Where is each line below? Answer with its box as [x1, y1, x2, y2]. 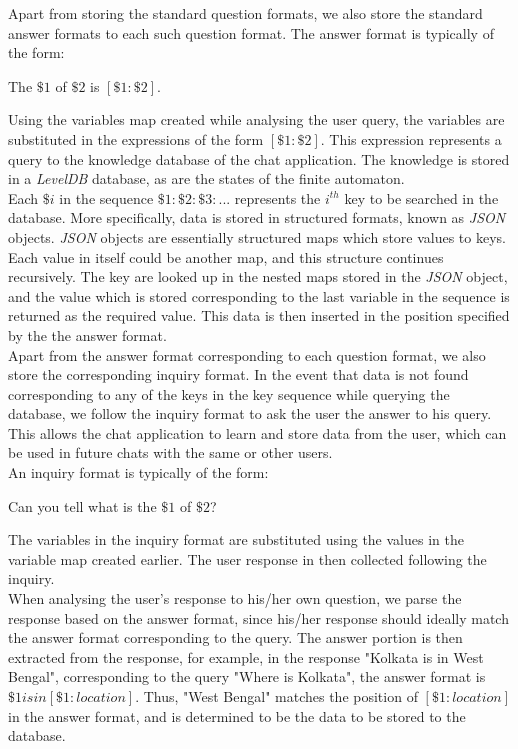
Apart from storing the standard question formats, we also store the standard [8, 3, 483, 23]
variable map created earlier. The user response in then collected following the [8, 548, 487, 569]
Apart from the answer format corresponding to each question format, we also [8, 344, 486, 365]
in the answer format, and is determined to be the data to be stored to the [8, 705, 466, 726]
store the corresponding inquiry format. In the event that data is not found [8, 364, 469, 385]
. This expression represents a [320, 128, 502, 149]
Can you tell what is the [8, 495, 157, 516]
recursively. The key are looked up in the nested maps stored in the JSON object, [8, 266, 508, 287]
